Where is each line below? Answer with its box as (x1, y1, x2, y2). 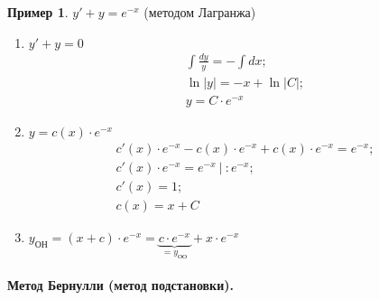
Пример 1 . (7, 3, 69, 21)
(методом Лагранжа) (143, 3, 256, 21)
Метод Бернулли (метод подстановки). (7, 276, 234, 295)
